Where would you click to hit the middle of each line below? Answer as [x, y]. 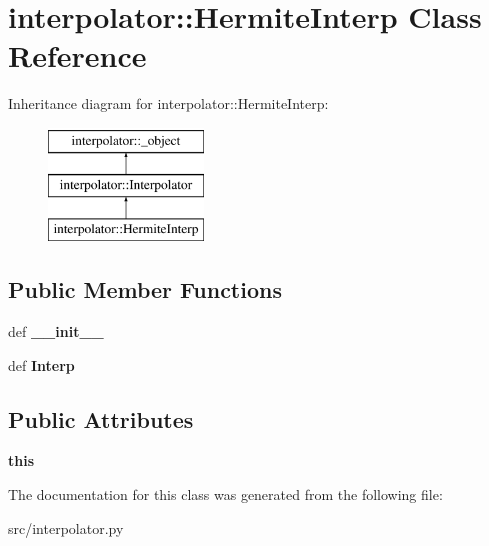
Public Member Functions [145, 289]
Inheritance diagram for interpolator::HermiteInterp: [168, 103]
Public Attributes [101, 418]
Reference [77, 55]
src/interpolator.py [66, 527]
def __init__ [56, 331]
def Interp [41, 364]
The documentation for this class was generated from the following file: [225, 494]
